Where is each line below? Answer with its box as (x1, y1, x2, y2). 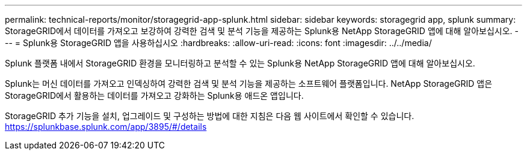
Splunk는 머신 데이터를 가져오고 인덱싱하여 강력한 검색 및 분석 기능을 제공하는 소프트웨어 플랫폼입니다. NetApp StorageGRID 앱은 (5, 78, 493, 89)
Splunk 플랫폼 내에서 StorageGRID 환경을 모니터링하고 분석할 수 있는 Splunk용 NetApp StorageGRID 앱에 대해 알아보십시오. (5, 58, 475, 68)
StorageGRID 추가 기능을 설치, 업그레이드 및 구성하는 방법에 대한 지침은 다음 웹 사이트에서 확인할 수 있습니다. (5, 111, 415, 121)
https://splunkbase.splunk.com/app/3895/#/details (5, 121, 207, 132)
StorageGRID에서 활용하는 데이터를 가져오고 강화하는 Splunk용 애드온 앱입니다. (5, 90, 304, 101)
